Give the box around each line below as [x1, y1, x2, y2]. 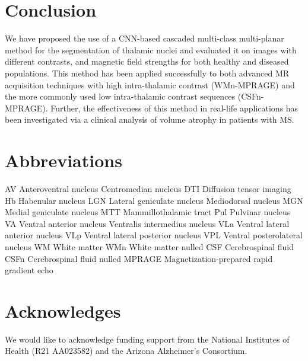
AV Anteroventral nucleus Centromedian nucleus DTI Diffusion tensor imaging [5, 183, 291, 194]
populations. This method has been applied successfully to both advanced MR [5, 66, 290, 79]
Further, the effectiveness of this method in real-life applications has [50, 101, 299, 114]
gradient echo [5, 264, 53, 276]
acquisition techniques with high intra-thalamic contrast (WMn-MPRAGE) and [5, 78, 295, 91]
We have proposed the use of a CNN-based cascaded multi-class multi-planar [5, 32, 284, 44]
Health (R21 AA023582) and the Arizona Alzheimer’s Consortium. [5, 344, 247, 357]
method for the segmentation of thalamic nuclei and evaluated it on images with [5, 43, 297, 56]
